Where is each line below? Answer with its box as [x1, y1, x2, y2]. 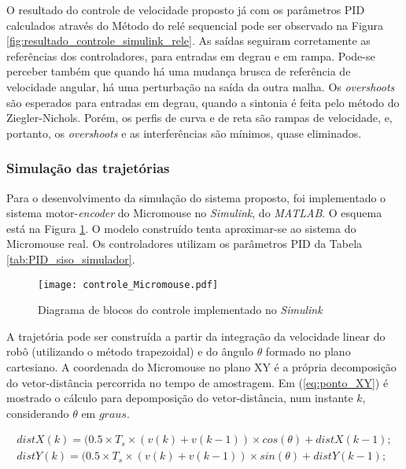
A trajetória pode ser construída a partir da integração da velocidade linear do [6, 327, 386, 344]
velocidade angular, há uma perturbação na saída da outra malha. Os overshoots [6, 78, 395, 94]
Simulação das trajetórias [6, 158, 170, 178]
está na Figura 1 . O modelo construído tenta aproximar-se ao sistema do [6, 220, 356, 236]
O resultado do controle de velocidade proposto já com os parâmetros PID [6, 2, 365, 17]
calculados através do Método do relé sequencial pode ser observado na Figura [6, 17, 384, 33]
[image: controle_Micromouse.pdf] [38, 279, 219, 290]
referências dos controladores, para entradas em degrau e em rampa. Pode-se [6, 47, 375, 64]
